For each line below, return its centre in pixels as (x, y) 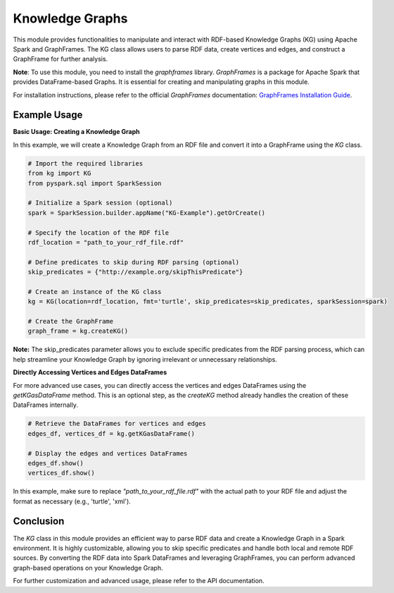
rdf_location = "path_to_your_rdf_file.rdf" (106, 242)
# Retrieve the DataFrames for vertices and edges (117, 424)
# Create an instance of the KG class (95, 292)
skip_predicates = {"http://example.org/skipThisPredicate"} (135, 272)
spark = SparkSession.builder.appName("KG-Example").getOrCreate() (147, 213)
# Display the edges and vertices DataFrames (108, 453)
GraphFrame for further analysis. (61, 59)
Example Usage (48, 115)
